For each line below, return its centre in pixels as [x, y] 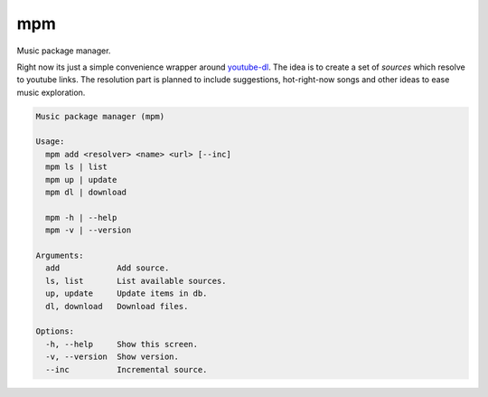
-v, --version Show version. [113, 357]
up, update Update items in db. [127, 293]
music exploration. [51, 92]
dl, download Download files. [117, 306]
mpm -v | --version [89, 230]
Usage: [50, 142]
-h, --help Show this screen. [122, 344]
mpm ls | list [77, 167]
